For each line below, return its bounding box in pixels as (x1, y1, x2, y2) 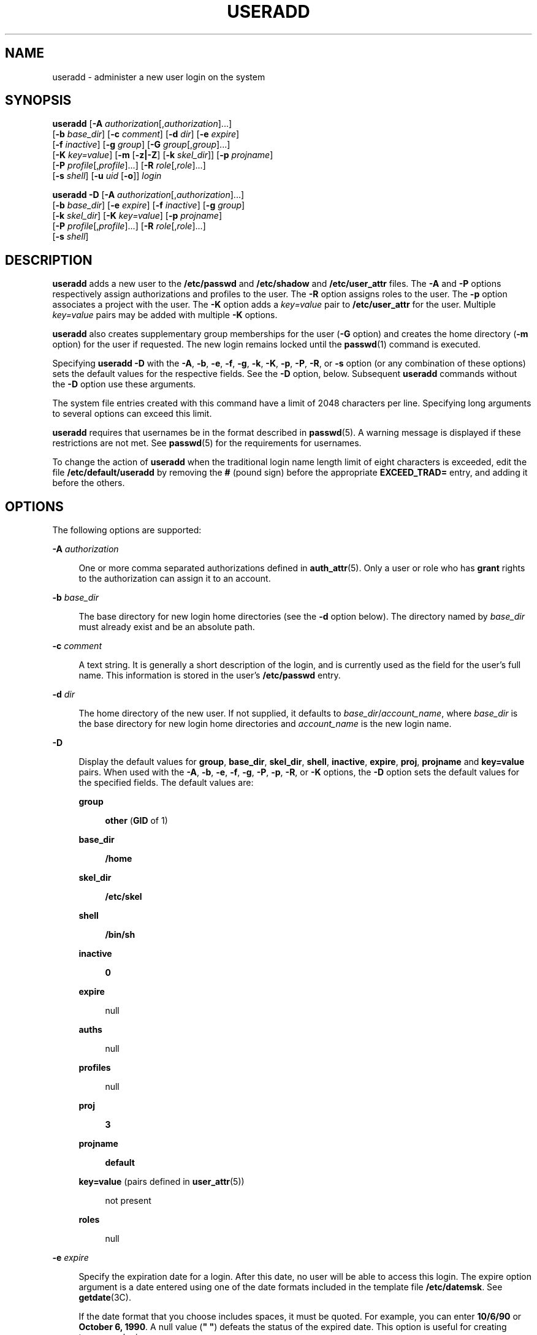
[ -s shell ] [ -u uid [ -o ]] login (52, 170, 162, 181)
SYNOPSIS (5, 93, 72, 108)
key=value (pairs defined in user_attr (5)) (78, 1176, 245, 1187)
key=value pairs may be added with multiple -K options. (52, 310, 278, 321)
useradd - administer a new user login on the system (52, 71, 265, 82)
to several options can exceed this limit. (52, 408, 212, 419)
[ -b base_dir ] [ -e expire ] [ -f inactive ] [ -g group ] (52, 200, 245, 211)
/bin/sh (105, 929, 135, 940)
